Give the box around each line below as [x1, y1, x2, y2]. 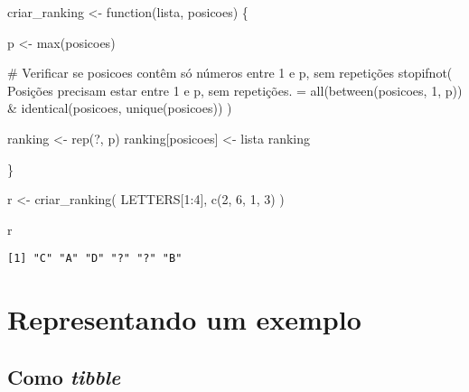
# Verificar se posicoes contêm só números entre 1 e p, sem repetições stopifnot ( [7, 63, 453, 82]
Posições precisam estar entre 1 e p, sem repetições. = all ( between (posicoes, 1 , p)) [7, 80, 463, 99]
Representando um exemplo [7, 301, 361, 338]
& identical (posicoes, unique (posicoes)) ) [7, 98, 232, 117]
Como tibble [7, 362, 121, 390]
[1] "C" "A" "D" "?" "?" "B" [7, 252, 183, 266]
